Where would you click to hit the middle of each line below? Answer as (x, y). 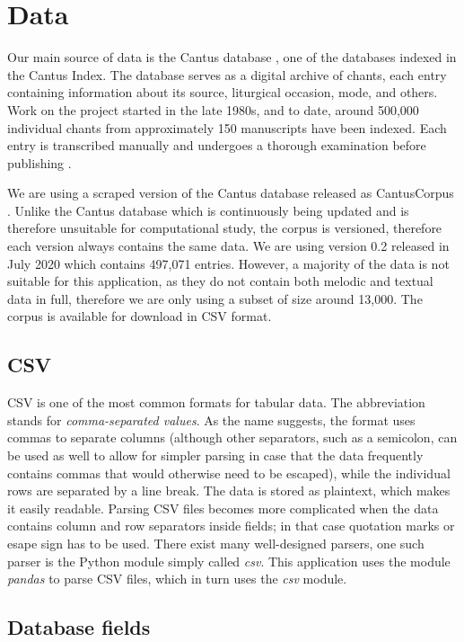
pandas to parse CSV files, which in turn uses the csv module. (177, 579)
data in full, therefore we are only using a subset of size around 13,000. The (215, 298)
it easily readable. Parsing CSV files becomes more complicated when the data (223, 508)
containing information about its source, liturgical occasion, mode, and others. (223, 92)
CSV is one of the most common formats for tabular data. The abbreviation (216, 402)
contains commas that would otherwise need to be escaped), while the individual (229, 473)
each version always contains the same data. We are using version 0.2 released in (228, 246)
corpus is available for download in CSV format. (140, 316)
